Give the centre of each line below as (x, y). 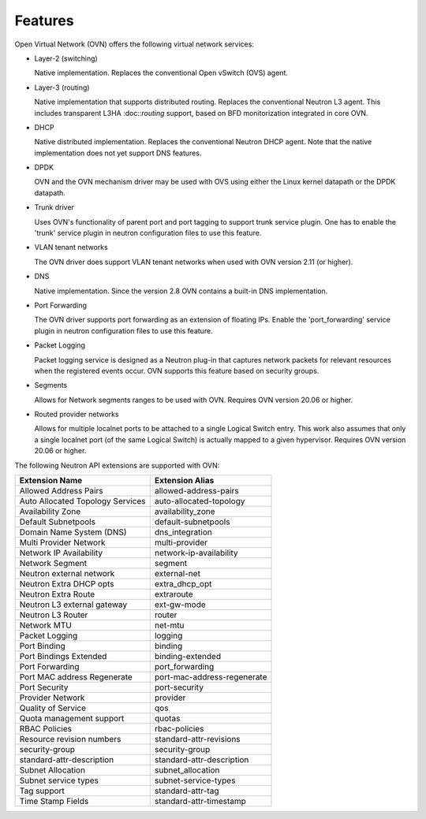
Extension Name (51, 481)
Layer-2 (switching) (66, 58)
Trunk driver (54, 207)
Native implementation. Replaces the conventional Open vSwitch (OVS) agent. (161, 73)
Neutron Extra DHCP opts (67, 584)
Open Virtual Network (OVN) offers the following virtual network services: (134, 44)
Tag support (42, 791)
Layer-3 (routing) (62, 87)
